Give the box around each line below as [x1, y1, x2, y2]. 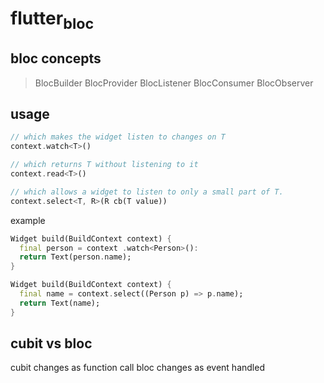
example [10, 214, 46, 226]
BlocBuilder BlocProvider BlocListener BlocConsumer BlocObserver [34, 77, 314, 89]
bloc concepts [10, 50, 102, 67]
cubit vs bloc [10, 335, 93, 352]
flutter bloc [10, 7, 95, 33]
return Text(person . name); [19, 252, 132, 262]
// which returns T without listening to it [10, 160, 199, 170]
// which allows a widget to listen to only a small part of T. [10, 187, 284, 197]
